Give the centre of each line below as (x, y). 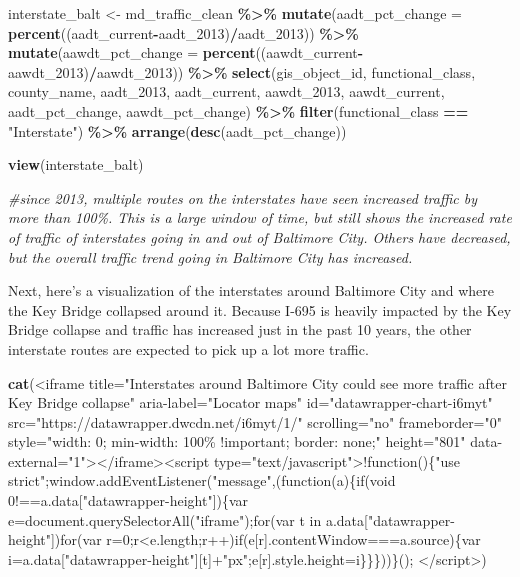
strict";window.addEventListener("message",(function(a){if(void (202, 480)
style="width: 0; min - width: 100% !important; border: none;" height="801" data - (255, 441)
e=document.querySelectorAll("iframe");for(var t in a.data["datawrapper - (231, 519)
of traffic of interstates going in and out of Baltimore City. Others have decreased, (259, 236)
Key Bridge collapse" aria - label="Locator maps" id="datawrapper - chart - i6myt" (250, 402)
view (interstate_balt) (76, 164)
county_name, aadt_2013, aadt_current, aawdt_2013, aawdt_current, (226, 91)
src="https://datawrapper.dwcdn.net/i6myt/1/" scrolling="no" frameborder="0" (255, 421)
